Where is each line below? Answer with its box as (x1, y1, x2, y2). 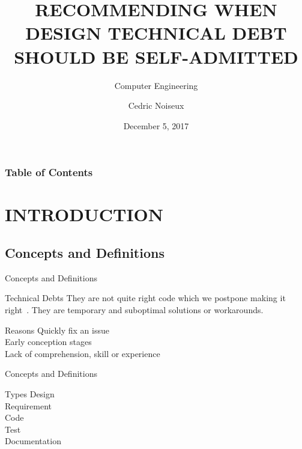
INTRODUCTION (5, 202, 164, 227)
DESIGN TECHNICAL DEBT (25, 20, 287, 45)
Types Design (5, 387, 55, 400)
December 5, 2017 (123, 119, 189, 132)
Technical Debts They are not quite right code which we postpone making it (5, 292, 286, 304)
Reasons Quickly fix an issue (5, 323, 109, 336)
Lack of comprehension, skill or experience (5, 347, 160, 359)
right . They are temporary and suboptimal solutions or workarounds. (5, 303, 264, 316)
